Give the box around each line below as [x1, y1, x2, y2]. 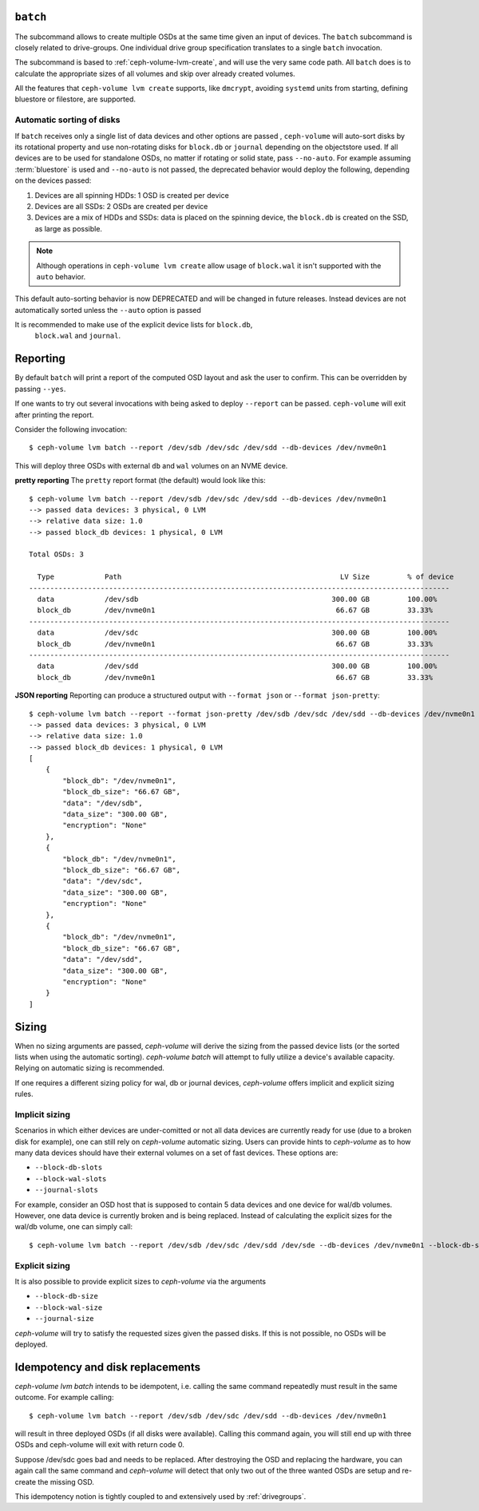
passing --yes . [14, 384, 66, 394]
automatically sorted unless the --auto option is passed [14, 305, 201, 314]
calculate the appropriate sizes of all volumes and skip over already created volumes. [14, 69, 295, 78]
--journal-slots [34, 1185, 99, 1195]
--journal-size [34, 1314, 95, 1323]
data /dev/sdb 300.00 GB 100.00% [37, 595, 437, 604]
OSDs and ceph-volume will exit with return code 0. [14, 1440, 185, 1450]
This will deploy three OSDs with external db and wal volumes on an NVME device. [14, 461, 288, 470]
